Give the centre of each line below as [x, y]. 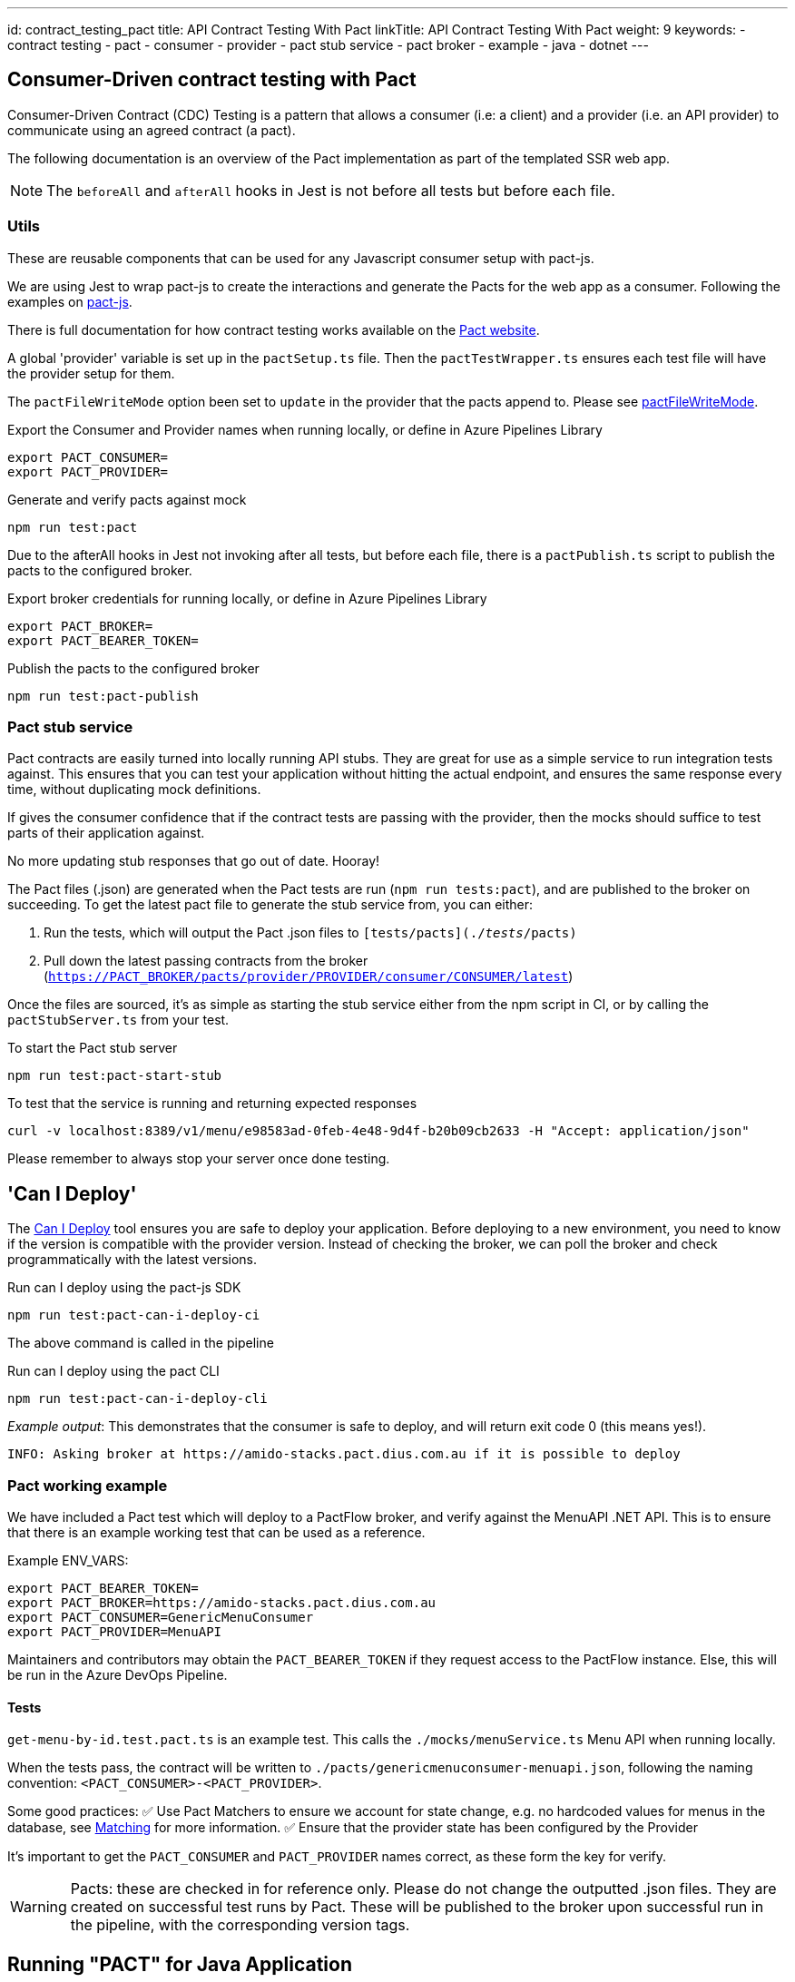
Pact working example [88, 1485]
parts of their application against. [106, 833]
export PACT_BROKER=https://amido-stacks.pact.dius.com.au [222, 1602]
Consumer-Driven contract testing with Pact [212, 80]
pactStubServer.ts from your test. [118, 1020]
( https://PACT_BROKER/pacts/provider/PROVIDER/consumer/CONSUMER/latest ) [309, 976]
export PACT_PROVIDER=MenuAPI [115, 1631]
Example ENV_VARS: [68, 1560]
